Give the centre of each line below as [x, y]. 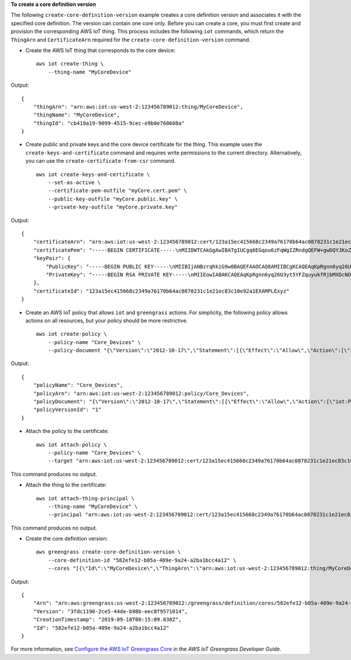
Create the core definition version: [67, 539]
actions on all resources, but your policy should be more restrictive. [107, 320]
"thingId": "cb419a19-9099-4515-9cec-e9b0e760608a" [109, 123]
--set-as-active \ [74, 183]
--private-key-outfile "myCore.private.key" [113, 207]
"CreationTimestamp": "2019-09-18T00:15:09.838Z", [107, 620]
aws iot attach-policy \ [71, 444]
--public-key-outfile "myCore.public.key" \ [113, 199]
